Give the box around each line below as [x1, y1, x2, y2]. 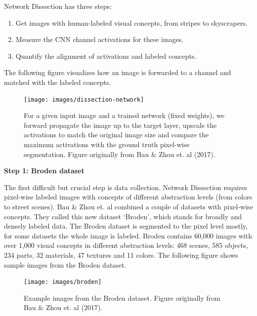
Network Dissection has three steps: [4, 1, 112, 11]
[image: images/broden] [24, 278, 102, 286]
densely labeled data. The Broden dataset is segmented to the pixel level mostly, [4, 221, 248, 231]
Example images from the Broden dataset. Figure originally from [24, 292, 221, 303]
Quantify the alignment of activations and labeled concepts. [15, 50, 197, 61]
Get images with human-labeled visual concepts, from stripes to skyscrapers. [15, 17, 248, 28]
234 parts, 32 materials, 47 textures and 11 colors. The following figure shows [4, 249, 238, 260]
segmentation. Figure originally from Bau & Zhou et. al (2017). [24, 149, 215, 159]
